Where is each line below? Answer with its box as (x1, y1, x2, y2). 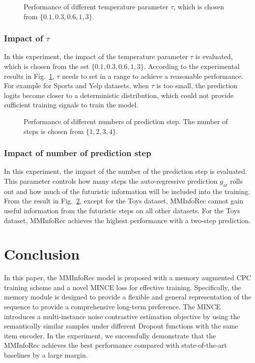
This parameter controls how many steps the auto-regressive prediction (4, 175, 218, 186)
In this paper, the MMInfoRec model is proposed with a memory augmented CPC (4, 272, 252, 283)
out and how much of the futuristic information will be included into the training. (4, 186, 251, 196)
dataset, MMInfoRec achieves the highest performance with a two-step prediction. (4, 215, 251, 225)
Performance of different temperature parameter (24, 1, 169, 11)
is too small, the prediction (156, 80, 238, 91)
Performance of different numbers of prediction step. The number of (24, 116, 228, 126)
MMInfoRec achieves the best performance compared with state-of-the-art (4, 340, 227, 350)
